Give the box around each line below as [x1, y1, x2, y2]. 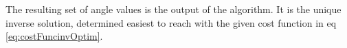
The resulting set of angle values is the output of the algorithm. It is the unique [5, 2, 342, 16]
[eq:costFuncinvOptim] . [5, 29, 103, 43]
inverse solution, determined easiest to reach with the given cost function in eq [5, 15, 337, 29]
